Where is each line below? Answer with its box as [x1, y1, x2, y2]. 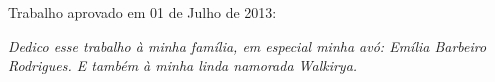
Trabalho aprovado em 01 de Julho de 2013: [8, 2, 277, 22]
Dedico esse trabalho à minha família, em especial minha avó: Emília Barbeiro [8, 35, 487, 56]
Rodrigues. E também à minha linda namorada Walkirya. [8, 55, 358, 76]
